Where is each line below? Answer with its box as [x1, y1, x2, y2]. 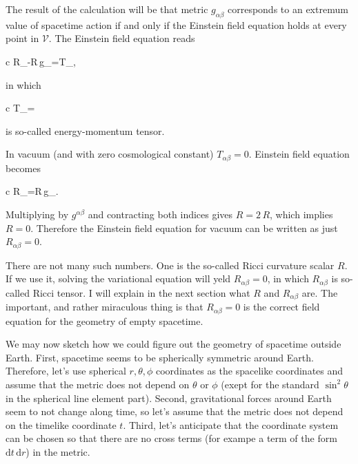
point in [6, 31, 39, 45]
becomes [6, 160, 41, 175]
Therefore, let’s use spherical [6, 363, 126, 378]
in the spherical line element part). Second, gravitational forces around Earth [6, 390, 332, 405]
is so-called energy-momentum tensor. [6, 123, 165, 138]
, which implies [270, 207, 333, 221]
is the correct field [243, 299, 320, 314]
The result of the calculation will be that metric [6, 2, 208, 16]
